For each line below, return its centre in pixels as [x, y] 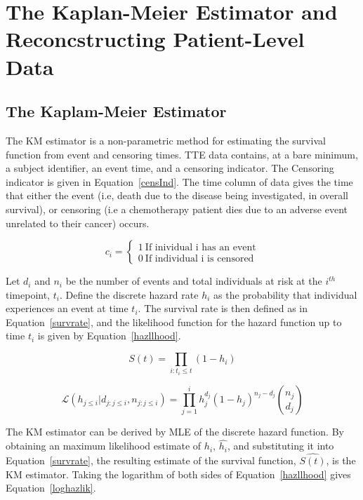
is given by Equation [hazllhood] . [109, 336]
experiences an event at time [67, 308]
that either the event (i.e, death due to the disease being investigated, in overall [177, 195]
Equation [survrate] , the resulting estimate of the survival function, [151, 460]
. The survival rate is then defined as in [223, 308]
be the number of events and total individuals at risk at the [194, 281]
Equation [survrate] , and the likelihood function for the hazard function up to [174, 322]
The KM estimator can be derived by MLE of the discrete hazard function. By [175, 432]
